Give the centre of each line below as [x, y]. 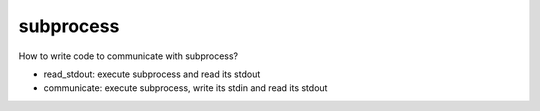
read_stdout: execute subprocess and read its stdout [152, 74]
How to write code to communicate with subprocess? [128, 56]
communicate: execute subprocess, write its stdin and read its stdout [185, 88]
